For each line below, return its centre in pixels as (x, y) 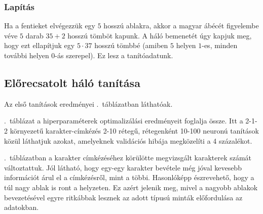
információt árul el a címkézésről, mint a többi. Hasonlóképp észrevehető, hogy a (129, 177)
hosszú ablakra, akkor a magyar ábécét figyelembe (181, 26)
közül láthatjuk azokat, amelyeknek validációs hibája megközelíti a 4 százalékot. (128, 140)
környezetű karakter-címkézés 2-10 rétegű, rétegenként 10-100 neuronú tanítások (134, 130)
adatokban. (22, 207)
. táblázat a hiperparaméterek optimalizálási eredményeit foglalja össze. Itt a (124, 121)
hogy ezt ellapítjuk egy (40, 45)
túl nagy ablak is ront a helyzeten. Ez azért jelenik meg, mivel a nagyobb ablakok (131, 187)
